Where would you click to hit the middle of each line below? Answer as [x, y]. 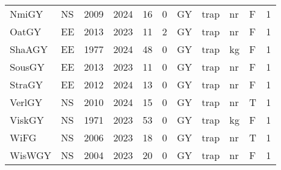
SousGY [27, 67]
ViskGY [27, 120]
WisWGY [31, 155]
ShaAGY [29, 49]
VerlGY [26, 102]
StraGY [26, 84]
